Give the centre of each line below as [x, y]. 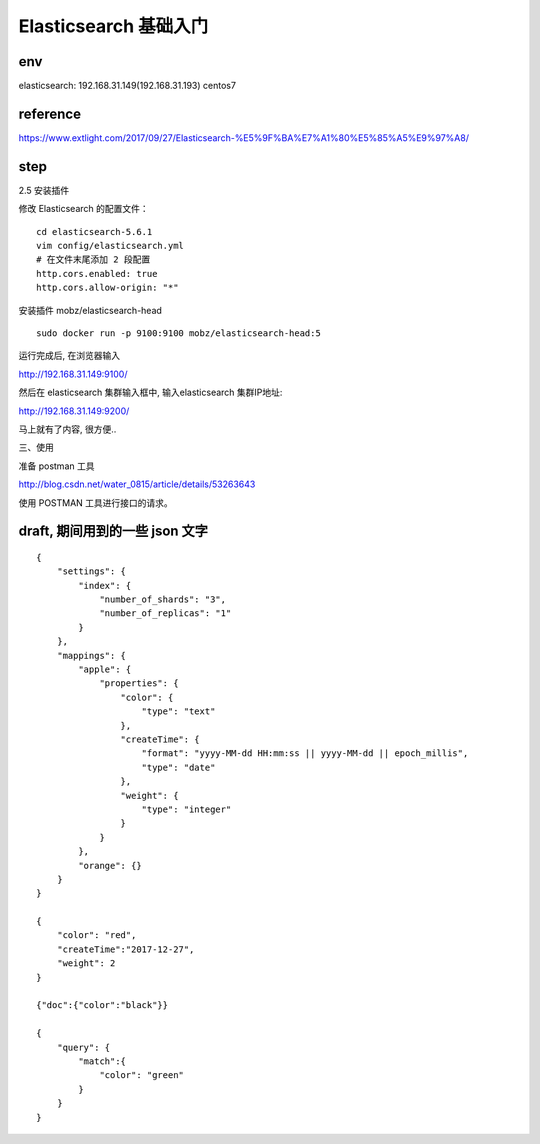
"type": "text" [178, 711]
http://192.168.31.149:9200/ [74, 411]
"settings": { [91, 571]
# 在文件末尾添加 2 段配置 [93, 259]
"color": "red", [96, 935]
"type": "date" [178, 767]
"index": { [105, 585]
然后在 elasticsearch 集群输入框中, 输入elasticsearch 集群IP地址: [150, 392]
